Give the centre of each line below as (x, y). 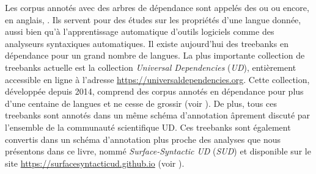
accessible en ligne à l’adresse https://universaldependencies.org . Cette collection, (157, 79)
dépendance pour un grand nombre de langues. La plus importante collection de (155, 55)
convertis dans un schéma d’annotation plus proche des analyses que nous (143, 139)
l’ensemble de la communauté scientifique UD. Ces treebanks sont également (148, 127)
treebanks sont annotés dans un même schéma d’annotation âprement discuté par (158, 115)
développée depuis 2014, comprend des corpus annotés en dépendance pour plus (154, 91)
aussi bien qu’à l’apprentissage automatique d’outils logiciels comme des (140, 31)
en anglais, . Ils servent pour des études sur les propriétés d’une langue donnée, (153, 19)
